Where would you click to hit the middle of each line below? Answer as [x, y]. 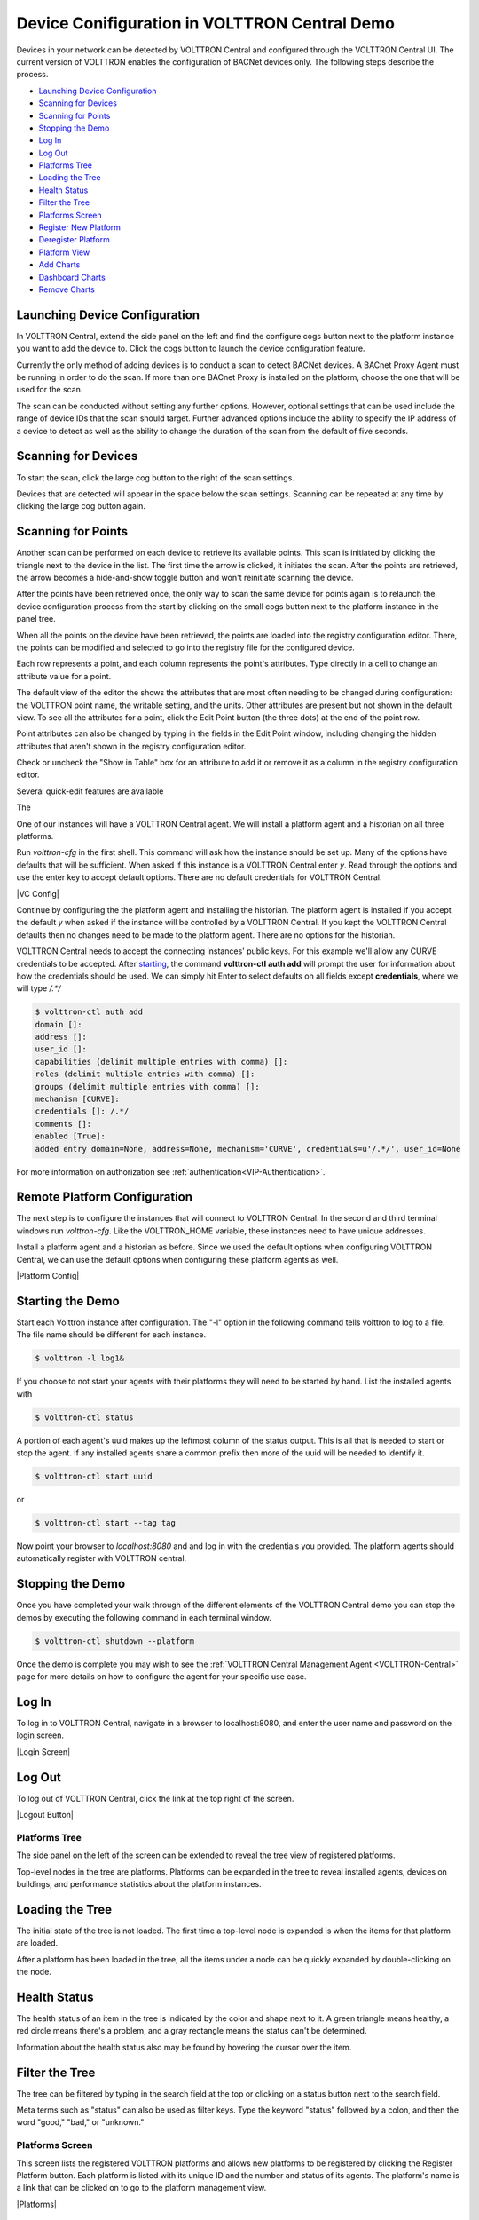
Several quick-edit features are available [90, 791]
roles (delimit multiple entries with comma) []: [145, 1074]
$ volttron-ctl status [84, 1417]
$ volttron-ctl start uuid [94, 1477]
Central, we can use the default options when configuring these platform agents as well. [177, 1259]
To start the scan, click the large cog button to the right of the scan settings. [155, 477]
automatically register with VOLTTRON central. [102, 1558]
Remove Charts [67, 289]
